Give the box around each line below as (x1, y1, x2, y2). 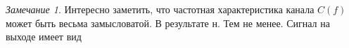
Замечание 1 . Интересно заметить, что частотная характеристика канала (6, 2, 315, 16)
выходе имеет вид (6, 29, 82, 44)
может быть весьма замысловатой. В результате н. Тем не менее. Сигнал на (6, 15, 330, 30)
